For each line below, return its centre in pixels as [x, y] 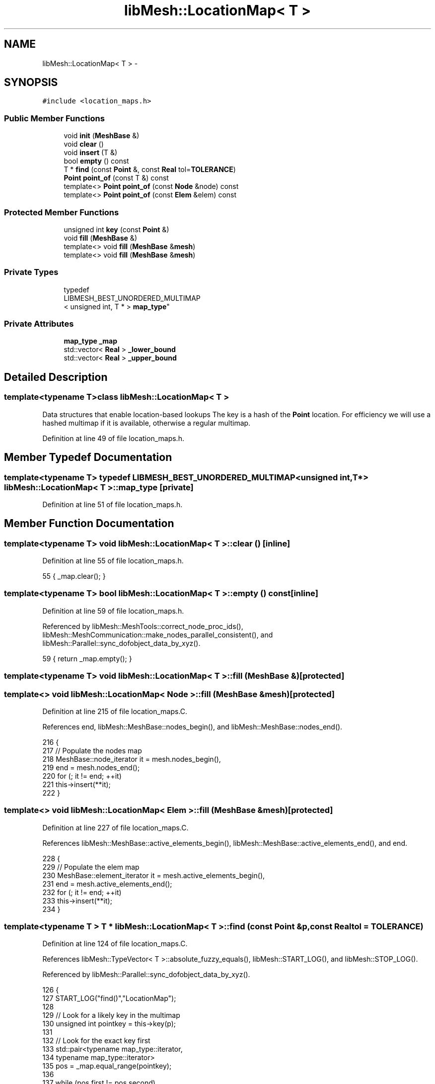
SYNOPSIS [31, 83]
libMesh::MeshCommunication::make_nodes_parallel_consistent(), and [158, 634]
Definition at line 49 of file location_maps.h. [113, 438]
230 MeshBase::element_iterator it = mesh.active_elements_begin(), [154, 875]
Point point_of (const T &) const [116, 178]
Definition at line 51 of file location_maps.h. [112, 504]
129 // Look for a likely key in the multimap [111, 1015]
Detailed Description [56, 377]
